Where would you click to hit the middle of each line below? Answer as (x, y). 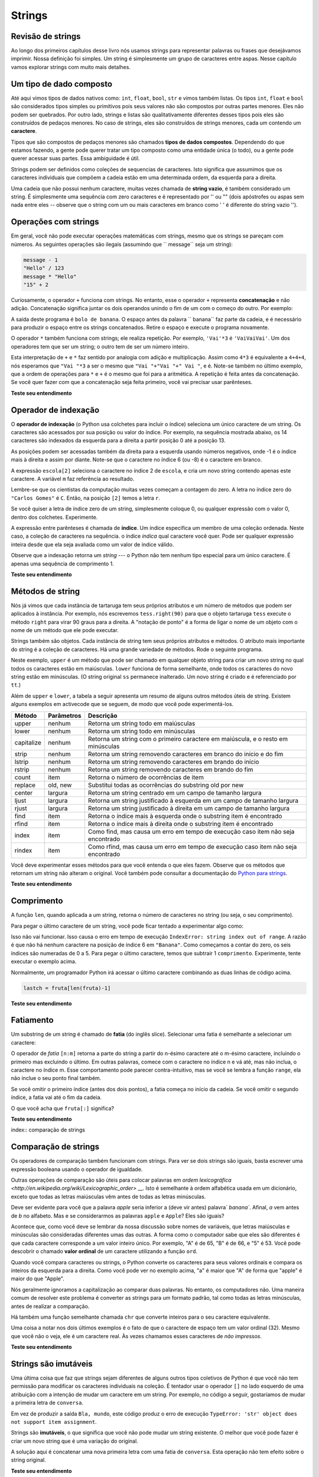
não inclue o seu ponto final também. (56, 1078)
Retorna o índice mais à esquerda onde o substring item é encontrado (185, 816)
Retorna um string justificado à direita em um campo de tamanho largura (188, 808)
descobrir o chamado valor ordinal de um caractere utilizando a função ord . (104, 1251)
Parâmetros (65, 715)
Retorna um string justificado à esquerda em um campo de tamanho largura (193, 801)
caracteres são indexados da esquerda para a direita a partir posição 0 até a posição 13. (118, 441)
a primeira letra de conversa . (47, 1403)
